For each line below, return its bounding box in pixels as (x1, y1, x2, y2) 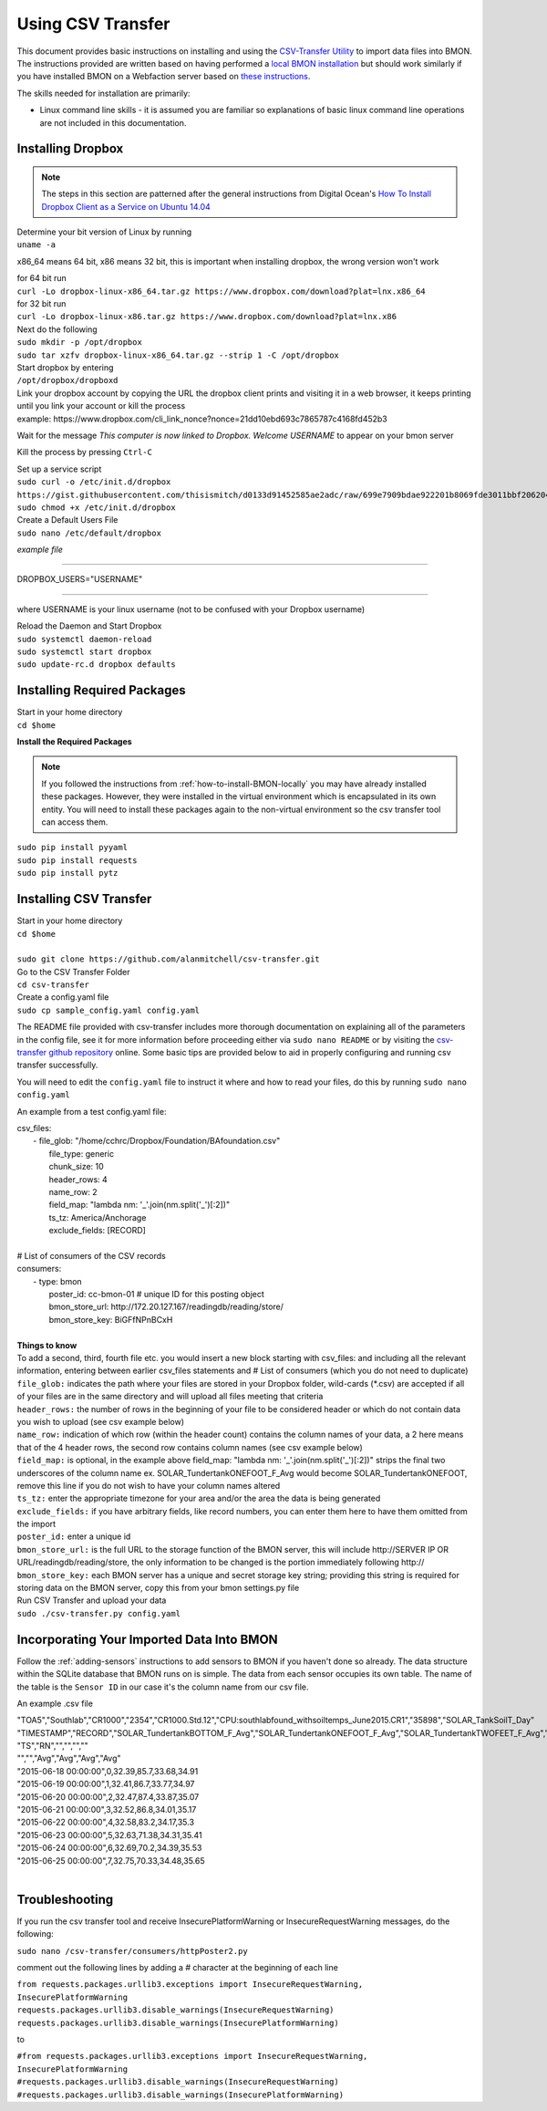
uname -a (16, 240, 57, 250)
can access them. (41, 816, 108, 827)
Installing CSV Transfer (16, 891, 152, 907)
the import (16, 1519, 57, 1530)
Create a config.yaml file (16, 992, 109, 1003)
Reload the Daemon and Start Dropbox (16, 620, 162, 631)
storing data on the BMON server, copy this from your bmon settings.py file (16, 1583, 300, 1594)
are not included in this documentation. (39, 117, 187, 128)
